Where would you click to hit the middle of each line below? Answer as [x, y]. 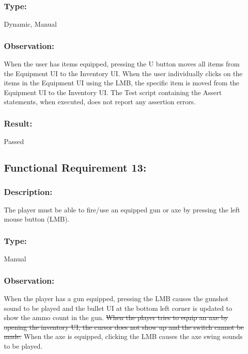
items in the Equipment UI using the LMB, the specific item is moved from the [122, 83]
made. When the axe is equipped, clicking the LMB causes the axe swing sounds [123, 336]
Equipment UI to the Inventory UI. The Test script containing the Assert [113, 92]
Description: [28, 191]
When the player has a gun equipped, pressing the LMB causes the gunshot [116, 298]
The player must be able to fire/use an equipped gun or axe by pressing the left [122, 209]
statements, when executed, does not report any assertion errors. [100, 102]
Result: [18, 123]
